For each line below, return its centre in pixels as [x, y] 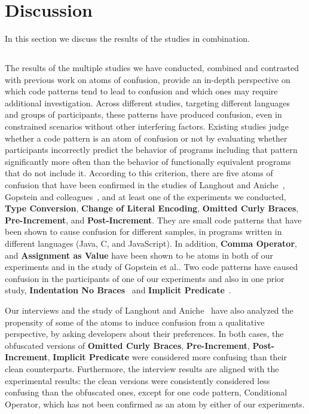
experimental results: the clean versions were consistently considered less [137, 380]
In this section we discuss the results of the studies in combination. [127, 39]
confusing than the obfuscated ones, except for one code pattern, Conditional [146, 392]
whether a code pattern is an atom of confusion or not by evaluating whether [146, 138]
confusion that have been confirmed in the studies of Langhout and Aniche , [145, 185]
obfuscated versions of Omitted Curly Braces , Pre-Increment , [127, 345]
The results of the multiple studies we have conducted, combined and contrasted [152, 68]
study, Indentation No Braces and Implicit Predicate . [118, 290]
